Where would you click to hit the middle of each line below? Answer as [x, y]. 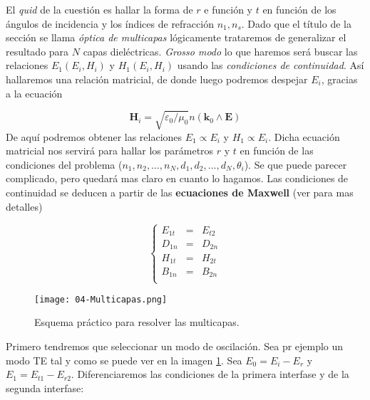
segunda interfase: [45, 388]
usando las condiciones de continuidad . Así [271, 65]
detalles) [24, 206]
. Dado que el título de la [296, 23]
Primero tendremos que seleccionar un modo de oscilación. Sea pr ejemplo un [175, 346]
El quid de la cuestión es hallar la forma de [99, 9]
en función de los [299, 9]
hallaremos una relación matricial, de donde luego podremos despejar [157, 79]
